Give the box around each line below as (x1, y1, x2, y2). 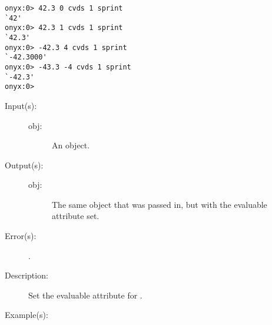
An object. (52, 139, 90, 151)
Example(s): (5, 309, 48, 321)
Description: (5, 269, 48, 281)
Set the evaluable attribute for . (28, 288, 142, 301)
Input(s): (5, 99, 37, 111)
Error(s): (5, 230, 37, 242)
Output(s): (5, 158, 44, 171)
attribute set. (52, 210, 99, 222)
